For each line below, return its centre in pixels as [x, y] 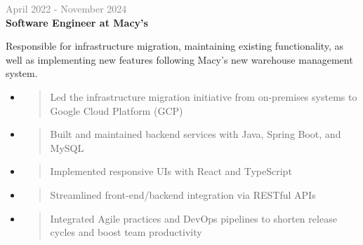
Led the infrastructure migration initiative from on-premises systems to [204, 96]
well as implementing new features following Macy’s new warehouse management [179, 59]
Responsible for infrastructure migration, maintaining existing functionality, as [175, 46]
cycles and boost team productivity [126, 232]
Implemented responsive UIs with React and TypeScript [171, 171]
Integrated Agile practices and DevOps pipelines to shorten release [193, 218]
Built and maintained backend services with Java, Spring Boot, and [196, 134]
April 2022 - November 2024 [66, 8]
